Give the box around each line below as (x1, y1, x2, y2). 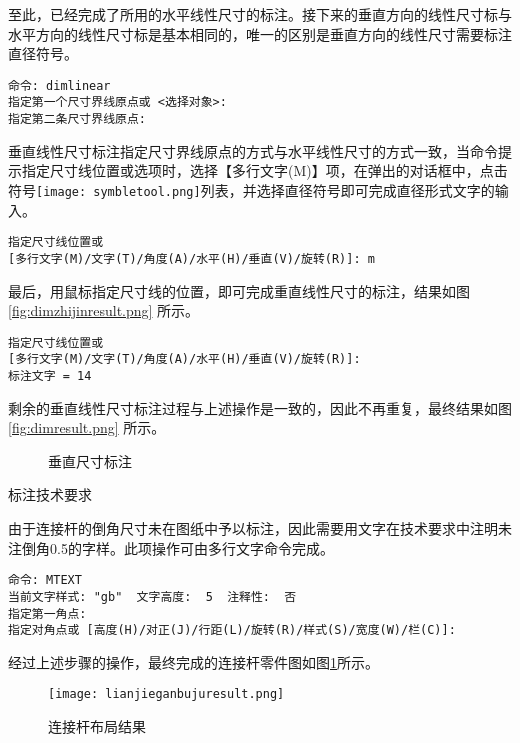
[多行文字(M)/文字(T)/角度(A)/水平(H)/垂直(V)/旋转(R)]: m (8, 251, 375, 266)
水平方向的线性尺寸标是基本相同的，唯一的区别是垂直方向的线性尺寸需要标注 (8, 23, 512, 44)
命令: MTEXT (8, 573, 82, 588)
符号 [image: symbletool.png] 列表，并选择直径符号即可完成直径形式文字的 (8, 179, 495, 200)
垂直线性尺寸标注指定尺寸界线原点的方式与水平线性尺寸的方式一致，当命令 (8, 140, 498, 161)
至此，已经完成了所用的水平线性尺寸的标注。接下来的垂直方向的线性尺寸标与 (8, 4, 512, 24)
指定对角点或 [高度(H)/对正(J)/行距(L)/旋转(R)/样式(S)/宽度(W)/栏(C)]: (8, 623, 456, 638)
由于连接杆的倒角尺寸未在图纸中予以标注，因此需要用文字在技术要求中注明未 (8, 518, 512, 539)
